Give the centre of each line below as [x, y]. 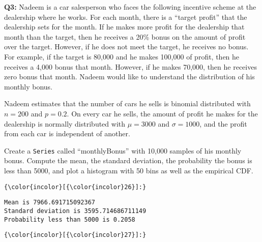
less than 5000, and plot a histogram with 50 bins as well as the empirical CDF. [129, 170]
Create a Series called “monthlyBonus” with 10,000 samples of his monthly [123, 150]
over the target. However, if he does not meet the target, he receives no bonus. [126, 47]
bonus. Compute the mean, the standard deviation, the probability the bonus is [128, 160]
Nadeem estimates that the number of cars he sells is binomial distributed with [127, 103]
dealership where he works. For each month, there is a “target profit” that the [126, 17]
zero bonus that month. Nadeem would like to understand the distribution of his [129, 77]
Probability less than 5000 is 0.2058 [70, 219]
